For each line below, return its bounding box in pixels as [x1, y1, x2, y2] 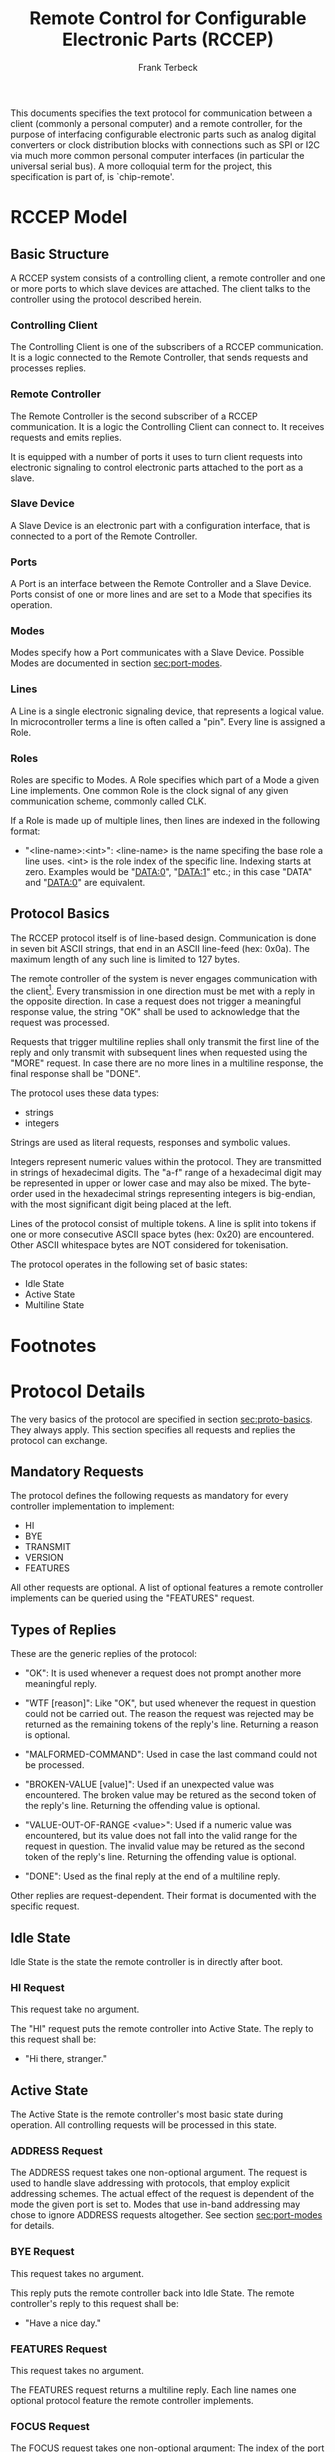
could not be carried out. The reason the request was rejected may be [24, 1708, 315, 1720]
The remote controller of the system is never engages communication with [10, 972, 318, 984]
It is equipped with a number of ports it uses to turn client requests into [10, 450, 303, 462]
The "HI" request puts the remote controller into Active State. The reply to [10, 2023, 314, 2035]
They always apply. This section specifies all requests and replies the [10, 1423, 296, 1436]
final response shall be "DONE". [10, 1068, 141, 1080]
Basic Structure [10, 245, 110, 262]
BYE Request [10, 2245, 75, 2259]
